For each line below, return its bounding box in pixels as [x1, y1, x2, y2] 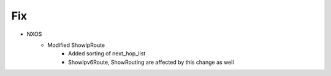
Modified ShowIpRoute [47, 41, 105, 49]
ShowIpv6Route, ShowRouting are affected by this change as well [68, 58, 234, 66]
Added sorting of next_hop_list [68, 50, 146, 57]
